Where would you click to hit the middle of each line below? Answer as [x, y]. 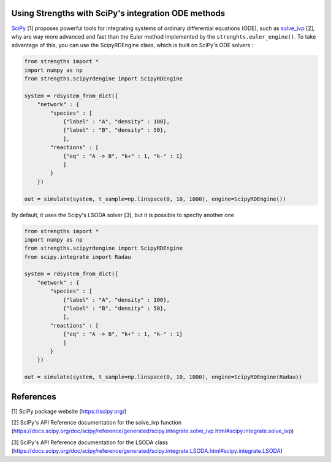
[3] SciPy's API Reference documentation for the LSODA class [90, 442]
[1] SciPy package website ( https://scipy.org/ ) [69, 411]
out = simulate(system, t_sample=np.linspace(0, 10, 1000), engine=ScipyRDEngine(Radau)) [163, 377]
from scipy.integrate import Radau [78, 257]
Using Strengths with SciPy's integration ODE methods [118, 13]
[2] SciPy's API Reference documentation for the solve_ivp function [97, 423]
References [34, 397]
